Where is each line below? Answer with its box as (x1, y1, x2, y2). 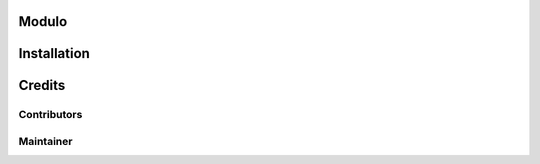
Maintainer (18, 134, 73, 148)
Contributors (18, 108, 83, 122)
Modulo (18, 13, 68, 30)
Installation (18, 45, 90, 62)
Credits (18, 77, 66, 94)
